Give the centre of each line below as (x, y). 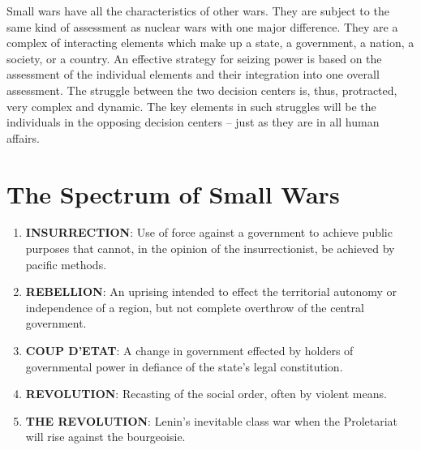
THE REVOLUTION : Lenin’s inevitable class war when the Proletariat (212, 420)
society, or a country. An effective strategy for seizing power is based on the (194, 58)
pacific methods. (66, 264)
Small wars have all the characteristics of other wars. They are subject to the (198, 11)
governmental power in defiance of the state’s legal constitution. (184, 366)
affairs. (23, 137)
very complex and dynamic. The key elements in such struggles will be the (191, 106)
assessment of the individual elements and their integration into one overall (193, 74)
